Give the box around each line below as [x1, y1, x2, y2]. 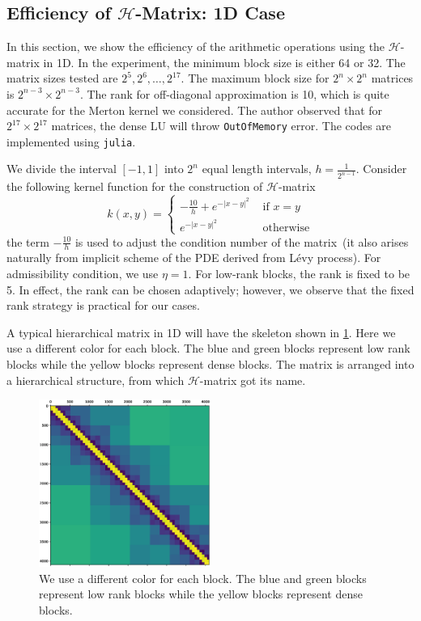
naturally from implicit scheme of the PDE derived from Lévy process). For [6, 249, 381, 266]
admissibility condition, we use [6, 264, 159, 281]
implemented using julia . [6, 133, 136, 150]
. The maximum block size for [181, 70, 330, 87]
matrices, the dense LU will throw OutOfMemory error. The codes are [51, 117, 392, 134]
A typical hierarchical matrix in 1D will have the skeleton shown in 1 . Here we [6, 323, 396, 340]
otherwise [262, 222, 310, 234]
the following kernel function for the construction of [6, 178, 263, 195]
